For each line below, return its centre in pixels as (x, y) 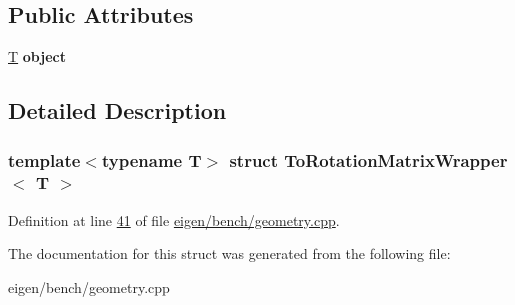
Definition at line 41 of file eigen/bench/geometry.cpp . (174, 219)
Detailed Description (117, 110)
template (44, 159)
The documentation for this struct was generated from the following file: (229, 253)
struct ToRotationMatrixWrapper (368, 159)
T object (37, 56)
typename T (151, 159)
